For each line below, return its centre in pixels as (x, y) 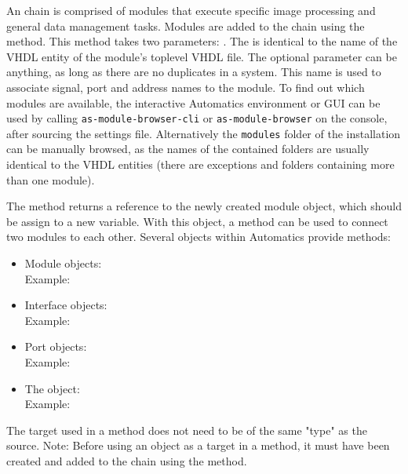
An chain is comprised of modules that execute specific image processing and (191, 10)
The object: (52, 388)
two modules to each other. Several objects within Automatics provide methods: (199, 237)
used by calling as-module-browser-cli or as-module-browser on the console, (197, 118)
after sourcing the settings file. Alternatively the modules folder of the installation (204, 133)
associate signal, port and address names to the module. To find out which (186, 87)
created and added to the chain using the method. (127, 460)
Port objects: (56, 346)
